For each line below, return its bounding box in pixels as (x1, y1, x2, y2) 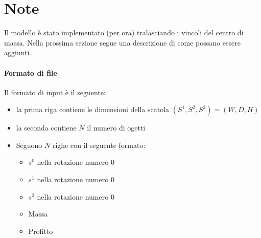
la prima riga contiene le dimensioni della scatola (16, 104, 170, 115)
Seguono (16, 139, 42, 150)
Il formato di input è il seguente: (4, 86, 106, 97)
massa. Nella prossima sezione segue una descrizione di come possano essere (4, 37, 241, 48)
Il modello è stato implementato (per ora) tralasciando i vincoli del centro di (4, 27, 244, 38)
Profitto (28, 225, 53, 236)
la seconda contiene (16, 122, 77, 133)
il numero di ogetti (87, 122, 146, 133)
